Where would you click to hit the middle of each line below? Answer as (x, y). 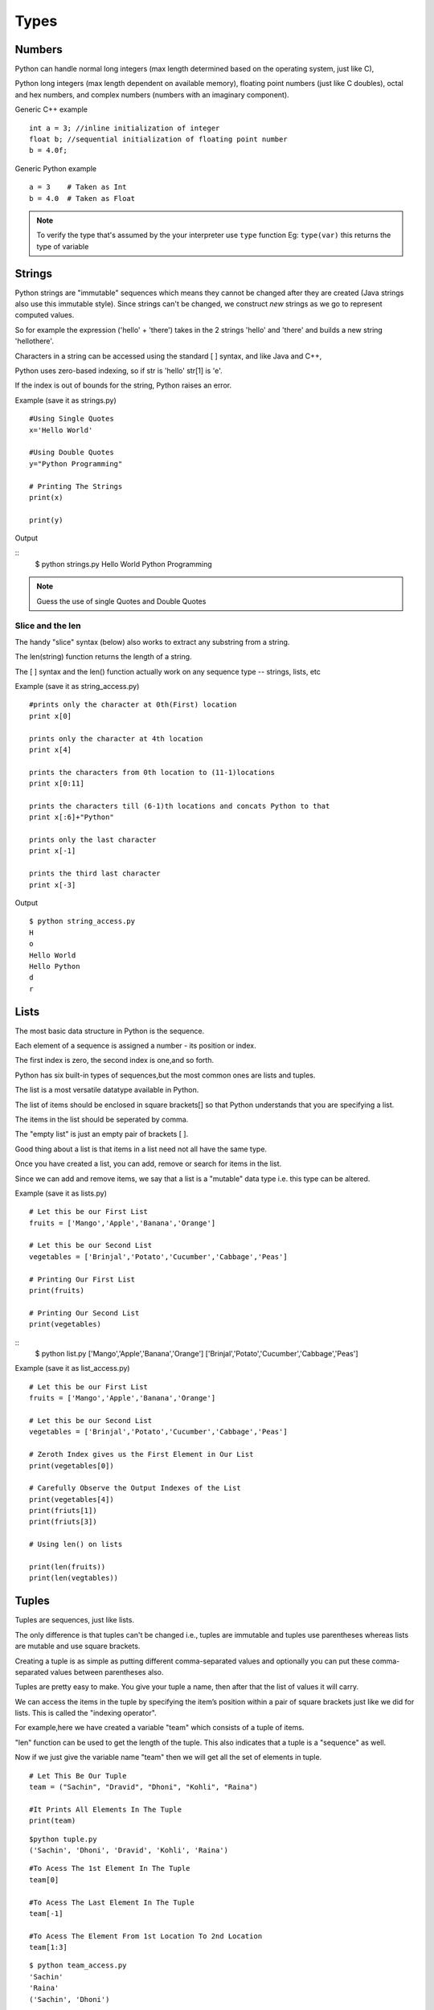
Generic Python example (55, 168)
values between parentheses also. (107, 1672)
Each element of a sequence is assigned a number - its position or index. (135, 1046)
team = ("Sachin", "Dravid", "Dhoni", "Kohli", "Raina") (144, 1787)
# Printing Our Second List (84, 1313)
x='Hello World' (61, 430)
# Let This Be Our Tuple (78, 1776)
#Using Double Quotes (72, 453)
